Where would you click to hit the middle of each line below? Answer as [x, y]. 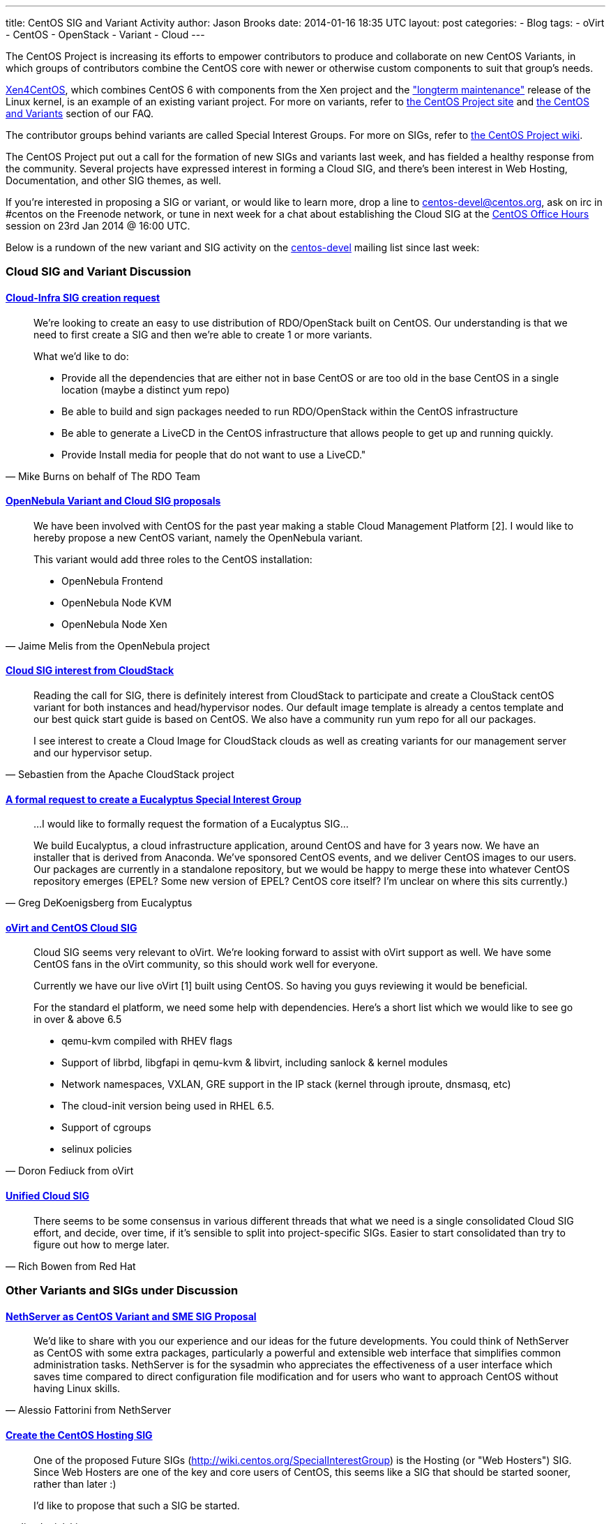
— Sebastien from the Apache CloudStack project [120, 775]
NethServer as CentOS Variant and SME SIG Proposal [131, 1316]
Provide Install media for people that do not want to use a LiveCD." [214, 454]
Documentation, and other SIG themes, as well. [114, 180]
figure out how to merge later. [101, 1244]
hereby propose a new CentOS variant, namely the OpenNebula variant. [198, 537]
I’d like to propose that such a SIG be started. [137, 1505]
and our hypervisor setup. [93, 753]
